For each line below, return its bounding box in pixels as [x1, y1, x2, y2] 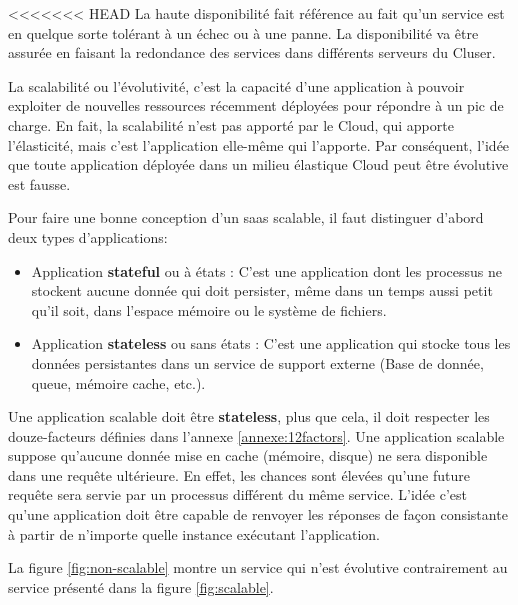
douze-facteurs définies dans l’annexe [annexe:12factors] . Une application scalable [8, 425, 505, 446]
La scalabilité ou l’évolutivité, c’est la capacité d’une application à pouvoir [8, 75, 465, 96]
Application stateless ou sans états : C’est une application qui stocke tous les [31, 333, 511, 354]
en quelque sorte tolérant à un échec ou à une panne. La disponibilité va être [8, 22, 479, 43]
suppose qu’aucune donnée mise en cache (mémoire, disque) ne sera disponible [8, 445, 488, 466]
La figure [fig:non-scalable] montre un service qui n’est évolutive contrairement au [8, 557, 508, 578]
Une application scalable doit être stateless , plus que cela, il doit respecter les [8, 406, 490, 427]
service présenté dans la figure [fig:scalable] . [8, 576, 274, 597]
